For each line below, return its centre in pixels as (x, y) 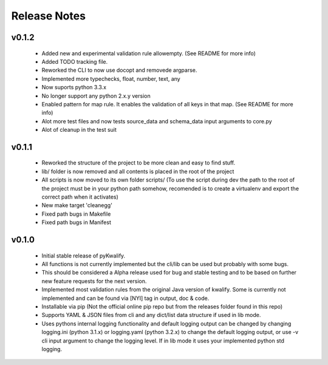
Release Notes (49, 16)
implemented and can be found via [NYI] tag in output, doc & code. (125, 298)
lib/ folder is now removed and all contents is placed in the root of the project (138, 171)
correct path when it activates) (80, 197)
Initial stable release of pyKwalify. (84, 256)
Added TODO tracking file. (75, 61)
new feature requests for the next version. (94, 281)
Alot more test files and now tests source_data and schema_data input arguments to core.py (157, 121)
